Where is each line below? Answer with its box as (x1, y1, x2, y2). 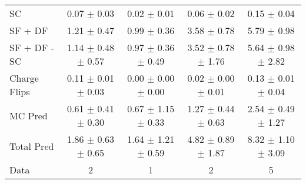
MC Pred (9, 108, 48, 122)
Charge (9, 71, 39, 85)
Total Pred (9, 139, 54, 153)
